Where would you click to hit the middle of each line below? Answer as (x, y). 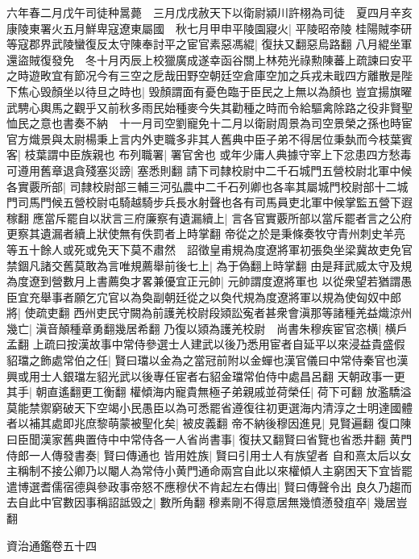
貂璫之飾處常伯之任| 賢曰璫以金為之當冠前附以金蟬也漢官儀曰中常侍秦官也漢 (207, 360)
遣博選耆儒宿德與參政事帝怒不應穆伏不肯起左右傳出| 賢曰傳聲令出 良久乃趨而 (209, 486)
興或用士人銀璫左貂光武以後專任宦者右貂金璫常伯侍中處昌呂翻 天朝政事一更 (206, 375)
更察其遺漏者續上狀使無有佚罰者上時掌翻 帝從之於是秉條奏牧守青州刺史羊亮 (206, 234)
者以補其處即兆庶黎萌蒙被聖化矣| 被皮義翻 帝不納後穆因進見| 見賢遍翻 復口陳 (209, 423)
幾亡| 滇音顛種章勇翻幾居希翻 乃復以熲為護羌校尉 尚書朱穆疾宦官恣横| (194, 328)
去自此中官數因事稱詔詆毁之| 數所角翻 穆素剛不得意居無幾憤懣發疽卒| (189, 502)
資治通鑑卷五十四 (52, 545)
